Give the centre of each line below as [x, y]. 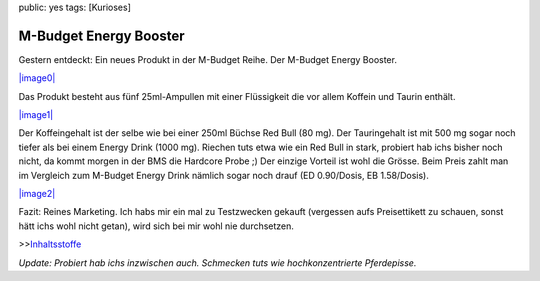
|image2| [37, 194]
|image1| [36, 115]
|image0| [37, 78]
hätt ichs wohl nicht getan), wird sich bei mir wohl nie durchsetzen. [156, 226]
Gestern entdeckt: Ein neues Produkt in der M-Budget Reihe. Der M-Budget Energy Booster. [207, 59]
